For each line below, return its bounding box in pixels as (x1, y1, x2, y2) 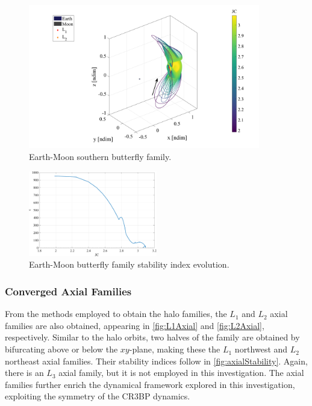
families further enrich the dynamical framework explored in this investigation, (5, 378, 295, 390)
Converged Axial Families (5, 283, 132, 298)
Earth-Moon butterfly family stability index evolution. (29, 258, 229, 271)
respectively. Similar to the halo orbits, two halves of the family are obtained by (5, 331, 300, 343)
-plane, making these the (129, 343, 220, 355)
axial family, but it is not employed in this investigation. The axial (58, 366, 304, 379)
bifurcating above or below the (5, 343, 118, 355)
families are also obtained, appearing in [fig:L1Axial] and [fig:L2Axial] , (5, 319, 264, 331)
